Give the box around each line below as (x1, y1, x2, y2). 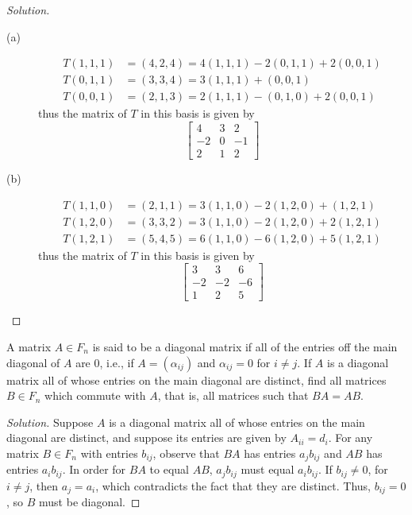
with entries (80, 444, 138, 461)
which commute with (44, 387, 146, 404)
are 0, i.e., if (75, 354, 134, 370)
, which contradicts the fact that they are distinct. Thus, (95, 477, 372, 494)
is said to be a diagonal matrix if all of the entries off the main (92, 338, 398, 354)
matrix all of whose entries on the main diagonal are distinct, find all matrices (6, 371, 387, 388)
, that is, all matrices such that (157, 387, 309, 404)
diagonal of (6, 354, 60, 370)
